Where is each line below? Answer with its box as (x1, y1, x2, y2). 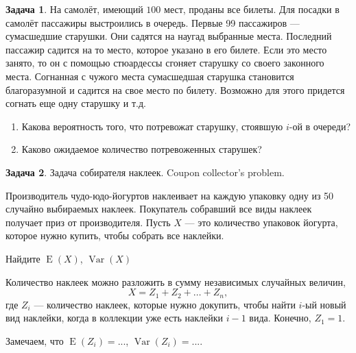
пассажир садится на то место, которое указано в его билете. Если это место (5, 42, 327, 56)
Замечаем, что (5, 333, 64, 348)
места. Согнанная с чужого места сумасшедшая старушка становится (5, 69, 294, 83)
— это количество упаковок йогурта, (185, 215, 338, 229)
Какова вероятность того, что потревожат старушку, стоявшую (21, 119, 283, 133)
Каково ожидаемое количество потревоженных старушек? (21, 142, 262, 156)
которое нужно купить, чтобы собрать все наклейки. (5, 228, 224, 243)
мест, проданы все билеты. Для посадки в (164, 2, 340, 16)
